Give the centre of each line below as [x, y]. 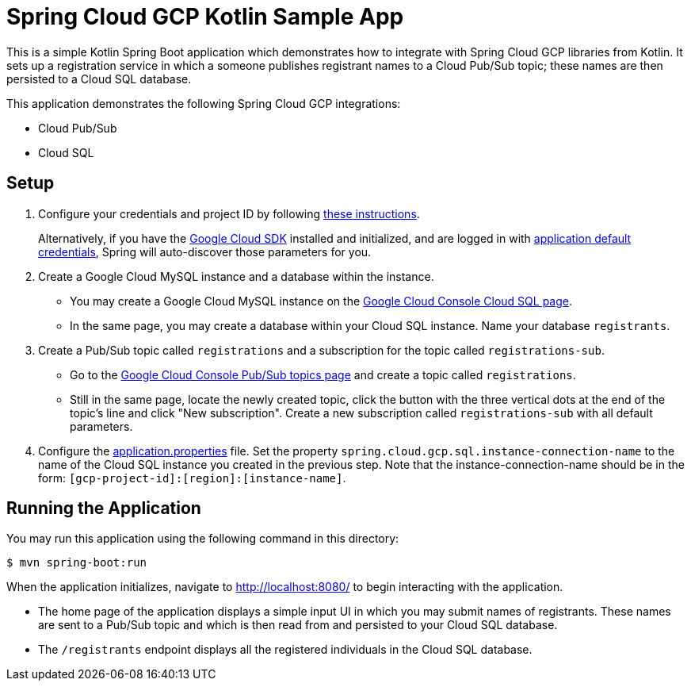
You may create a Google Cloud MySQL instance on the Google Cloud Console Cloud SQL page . [321, 301]
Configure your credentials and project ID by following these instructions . [229, 213]
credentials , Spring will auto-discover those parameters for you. [205, 251]
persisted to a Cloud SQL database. [99, 79]
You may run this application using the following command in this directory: [203, 539]
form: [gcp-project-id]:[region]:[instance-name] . [192, 478]
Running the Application [104, 509]
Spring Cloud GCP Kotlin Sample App [205, 17]
